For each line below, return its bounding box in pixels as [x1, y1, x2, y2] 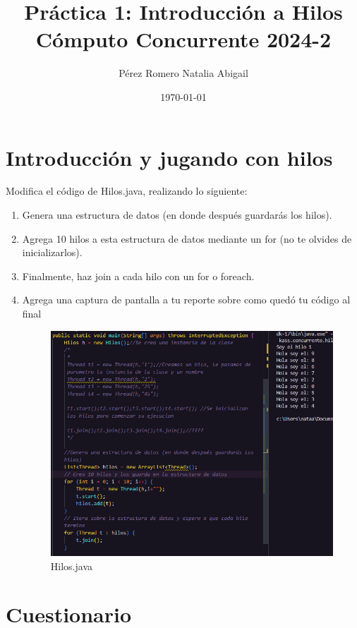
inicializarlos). [22, 245, 83, 260]
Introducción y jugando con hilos [6, 143, 333, 171]
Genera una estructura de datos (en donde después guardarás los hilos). [22, 207, 332, 222]
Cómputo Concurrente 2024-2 [35, 25, 332, 54]
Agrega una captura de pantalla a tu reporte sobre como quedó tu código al [22, 292, 351, 307]
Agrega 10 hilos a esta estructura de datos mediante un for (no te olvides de [22, 231, 352, 246]
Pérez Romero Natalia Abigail [119, 66, 248, 80]
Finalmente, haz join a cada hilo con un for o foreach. [22, 268, 255, 283]
